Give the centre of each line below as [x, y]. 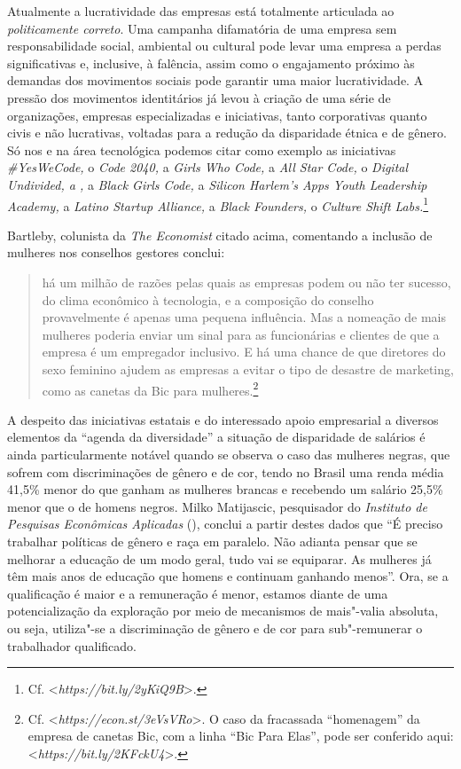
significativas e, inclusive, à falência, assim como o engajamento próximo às [211, 63]
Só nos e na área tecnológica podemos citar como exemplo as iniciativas [202, 149]
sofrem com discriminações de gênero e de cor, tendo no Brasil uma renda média [226, 471]
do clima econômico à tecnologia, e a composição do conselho [208, 299]
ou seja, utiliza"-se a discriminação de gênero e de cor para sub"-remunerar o [215, 628]
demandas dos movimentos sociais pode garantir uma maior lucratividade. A [215, 80]
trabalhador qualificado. [72, 645]
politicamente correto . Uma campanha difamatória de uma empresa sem [202, 28]
